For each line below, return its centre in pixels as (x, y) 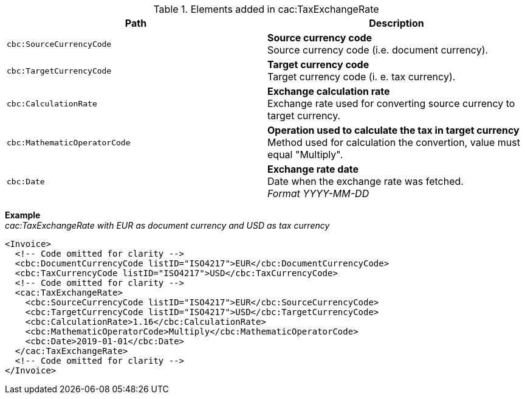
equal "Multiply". (305, 154)
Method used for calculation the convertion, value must (394, 142)
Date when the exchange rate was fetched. (365, 181)
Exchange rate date (313, 169)
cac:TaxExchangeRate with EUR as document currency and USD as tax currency (167, 225)
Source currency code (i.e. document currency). (378, 50)
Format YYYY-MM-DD (318, 193)
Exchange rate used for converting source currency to (391, 103)
